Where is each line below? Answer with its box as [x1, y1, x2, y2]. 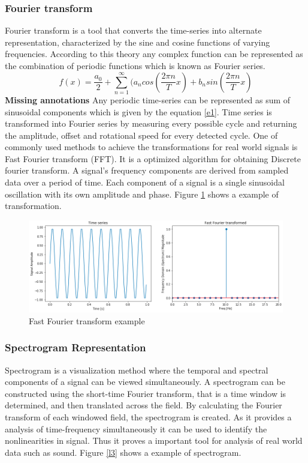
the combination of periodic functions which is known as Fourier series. [5, 59, 265, 71]
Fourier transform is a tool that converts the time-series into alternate [5, 24, 262, 37]
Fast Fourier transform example [29, 314, 145, 327]
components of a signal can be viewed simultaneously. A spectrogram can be [5, 375, 285, 388]
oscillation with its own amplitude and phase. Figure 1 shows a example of [5, 187, 279, 200]
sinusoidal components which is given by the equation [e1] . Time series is [5, 105, 272, 118]
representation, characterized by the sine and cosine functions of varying [5, 35, 270, 48]
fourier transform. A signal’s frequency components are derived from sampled [5, 164, 289, 177]
